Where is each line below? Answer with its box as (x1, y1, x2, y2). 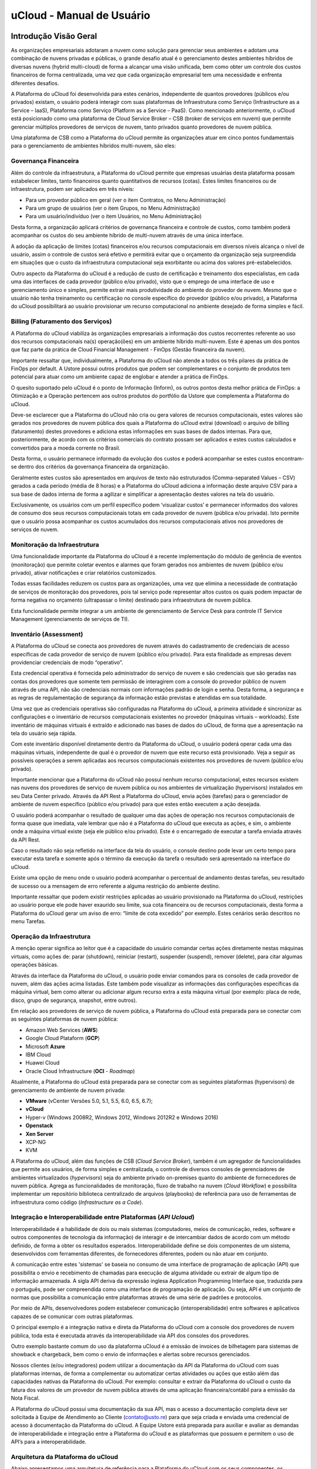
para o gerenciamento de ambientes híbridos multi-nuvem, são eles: (11, 142, 176, 149)
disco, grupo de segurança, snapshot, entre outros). (11, 997, 137, 1004)
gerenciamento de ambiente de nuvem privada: (11, 1086, 126, 1094)
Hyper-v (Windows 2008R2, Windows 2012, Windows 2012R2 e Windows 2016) (25, 1114, 218, 1121)
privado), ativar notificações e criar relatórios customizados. (11, 569, 157, 576)
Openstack (25, 1122, 53, 1129)
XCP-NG (25, 1138, 46, 1145)
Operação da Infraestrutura (11, 932, 91, 940)
